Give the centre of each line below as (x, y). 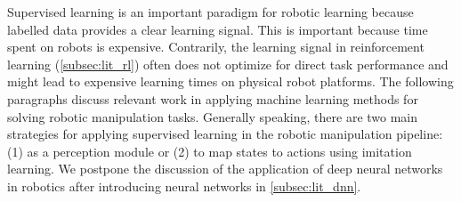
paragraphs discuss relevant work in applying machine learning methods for (213, 98)
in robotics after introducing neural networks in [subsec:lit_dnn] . (184, 186)
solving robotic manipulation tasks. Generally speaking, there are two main (213, 116)
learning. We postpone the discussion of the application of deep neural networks (225, 169)
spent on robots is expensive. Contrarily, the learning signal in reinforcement (216, 47)
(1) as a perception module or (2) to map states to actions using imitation (210, 151)
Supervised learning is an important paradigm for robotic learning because (210, 12)
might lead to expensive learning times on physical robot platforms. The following (230, 81)
